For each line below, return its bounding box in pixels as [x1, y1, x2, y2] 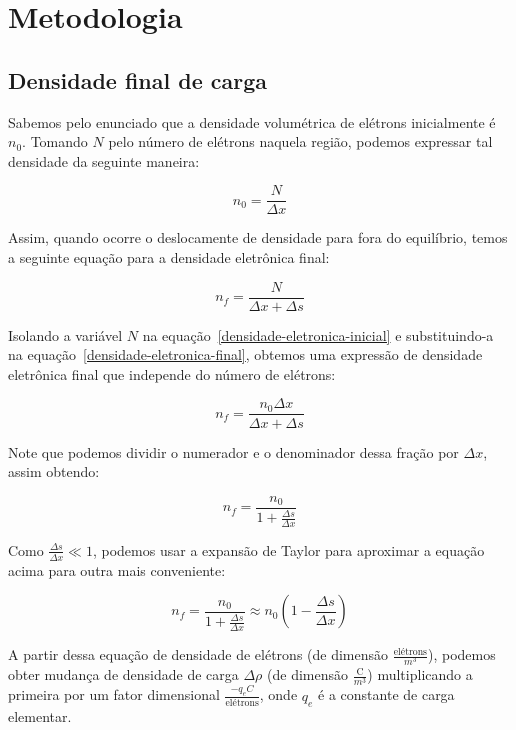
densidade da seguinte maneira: [8, 150, 200, 171]
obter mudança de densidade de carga [8, 664, 239, 685]
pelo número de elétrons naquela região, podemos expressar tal [108, 131, 493, 152]
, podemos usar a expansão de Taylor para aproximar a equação [92, 539, 485, 560]
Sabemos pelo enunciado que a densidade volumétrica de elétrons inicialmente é [8, 111, 496, 132]
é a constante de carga [318, 684, 455, 705]
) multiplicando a [367, 664, 473, 685]
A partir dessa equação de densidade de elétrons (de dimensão [8, 644, 389, 665]
